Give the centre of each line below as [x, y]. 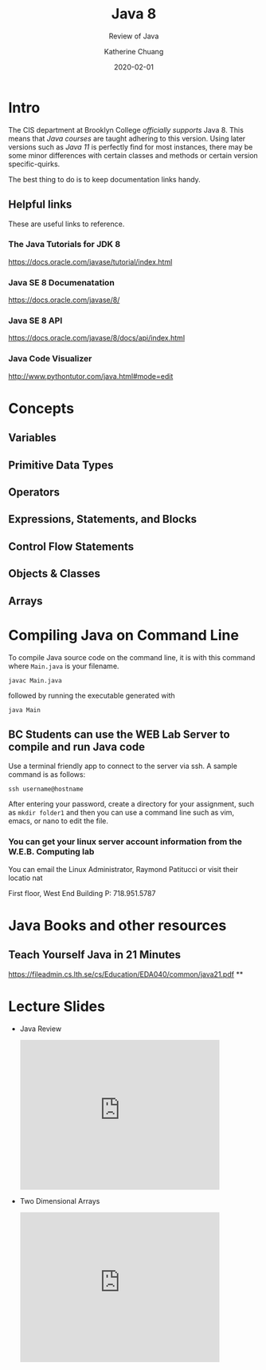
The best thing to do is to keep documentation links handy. [104, 179]
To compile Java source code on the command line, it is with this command [132, 657]
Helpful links [40, 205]
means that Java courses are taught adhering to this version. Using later [127, 138]
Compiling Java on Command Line [123, 635]
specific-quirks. [34, 164]
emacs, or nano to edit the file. [59, 821]
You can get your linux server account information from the [125, 842]
